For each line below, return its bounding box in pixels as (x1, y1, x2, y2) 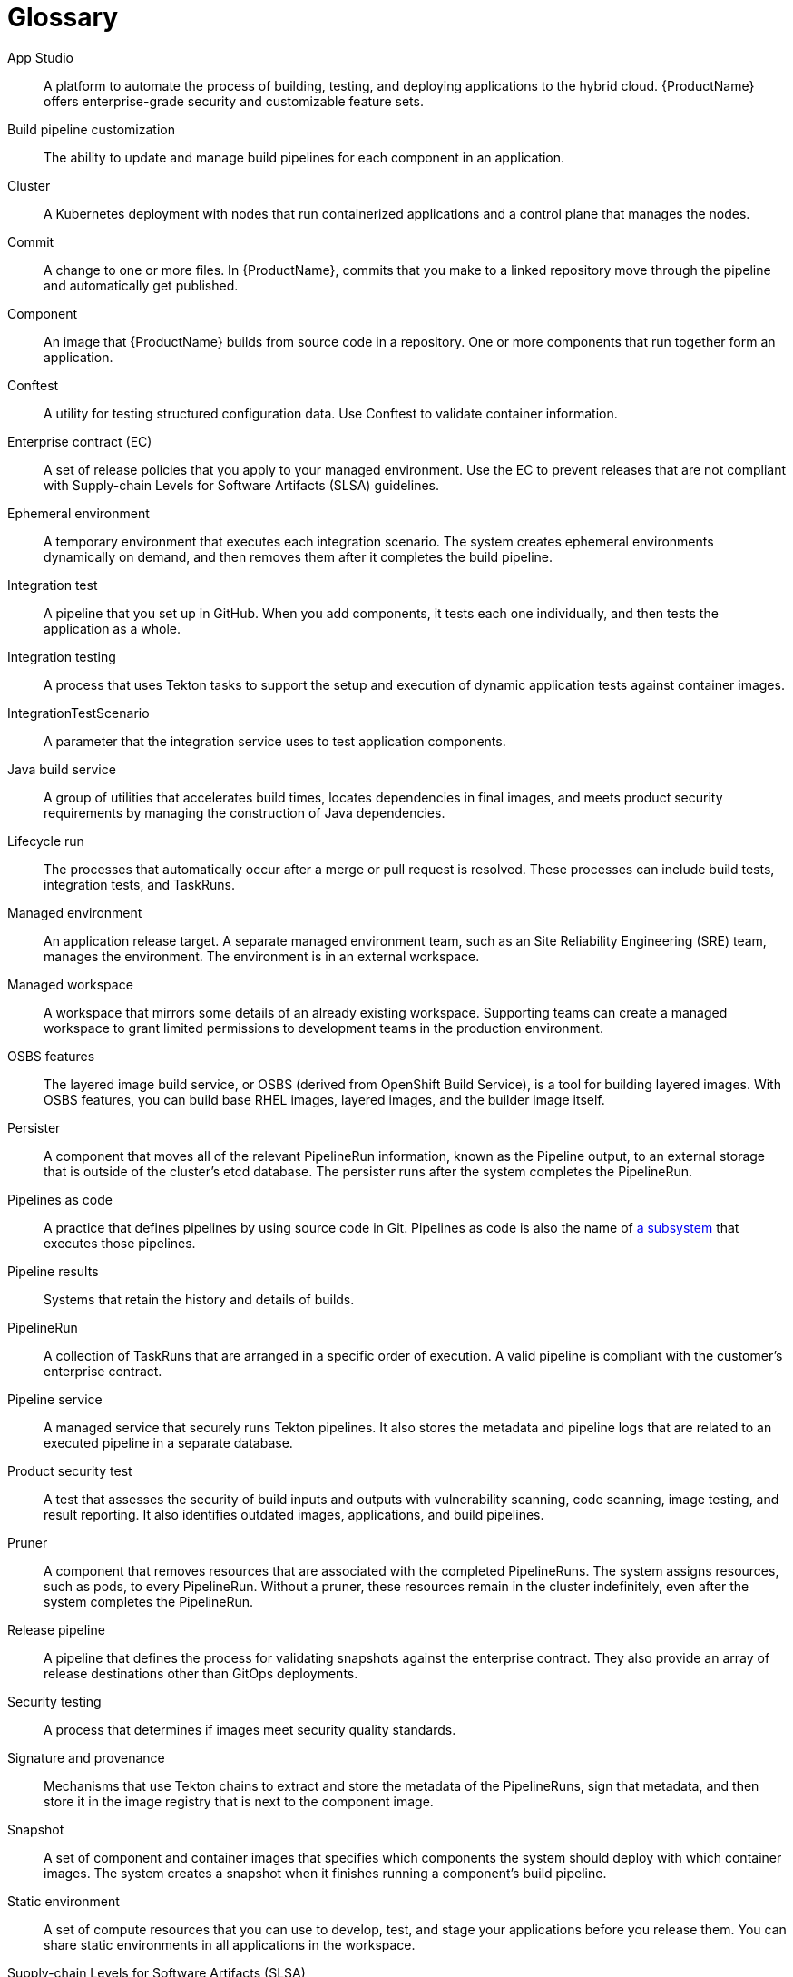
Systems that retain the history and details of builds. (44, 1291, 355, 1307)
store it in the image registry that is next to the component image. (44, 1793, 434, 1809)
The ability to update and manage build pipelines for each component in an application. (44, 149, 564, 165)
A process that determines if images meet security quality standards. (44, 1721, 456, 1737)
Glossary (7, 2, 119, 33)
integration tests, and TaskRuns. (44, 876, 235, 892)
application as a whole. (44, 620, 181, 636)
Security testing (7, 1693, 102, 1709)
